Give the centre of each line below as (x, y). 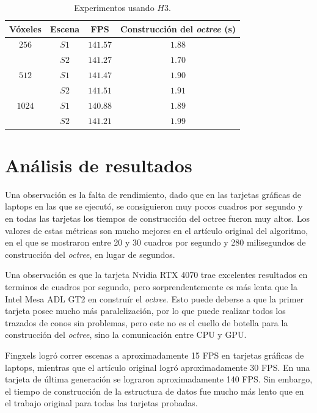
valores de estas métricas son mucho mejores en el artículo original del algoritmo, (157, 230)
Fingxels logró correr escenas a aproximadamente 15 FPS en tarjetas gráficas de (155, 355)
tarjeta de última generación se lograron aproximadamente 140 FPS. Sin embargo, (159, 379)
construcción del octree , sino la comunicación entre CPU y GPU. (126, 334)
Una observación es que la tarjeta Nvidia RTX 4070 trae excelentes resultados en (156, 275)
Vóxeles (25, 28)
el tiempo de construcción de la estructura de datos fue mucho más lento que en (155, 391)
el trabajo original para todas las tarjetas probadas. (101, 403)
